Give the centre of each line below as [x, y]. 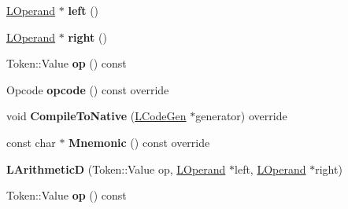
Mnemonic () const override [139, 142]
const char [31, 142]
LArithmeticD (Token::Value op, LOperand [116, 169]
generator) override [241, 116]
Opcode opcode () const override [88, 89]
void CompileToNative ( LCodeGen [96, 116]
